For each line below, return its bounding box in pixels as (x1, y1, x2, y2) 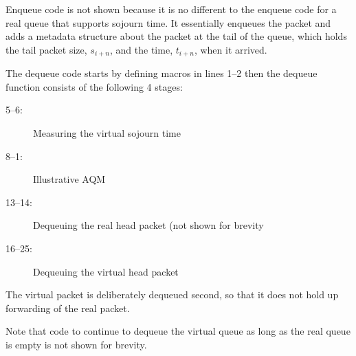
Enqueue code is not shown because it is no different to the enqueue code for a (5, 2, 337, 16)
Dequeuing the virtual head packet (33, 264, 179, 278)
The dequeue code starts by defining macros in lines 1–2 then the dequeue (5, 66, 318, 80)
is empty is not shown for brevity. (5, 337, 147, 351)
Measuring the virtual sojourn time (33, 126, 181, 140)
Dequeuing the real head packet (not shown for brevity (33, 218, 264, 232)
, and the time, (110, 42, 173, 56)
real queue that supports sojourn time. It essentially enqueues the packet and (5, 15, 331, 30)
